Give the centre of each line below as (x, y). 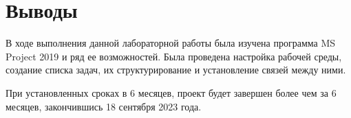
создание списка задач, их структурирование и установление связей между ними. (176, 70)
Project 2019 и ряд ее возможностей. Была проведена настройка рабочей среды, (174, 56)
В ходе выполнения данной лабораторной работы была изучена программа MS (171, 43)
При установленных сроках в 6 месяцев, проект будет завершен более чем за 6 (171, 92)
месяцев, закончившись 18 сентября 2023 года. (104, 106)
